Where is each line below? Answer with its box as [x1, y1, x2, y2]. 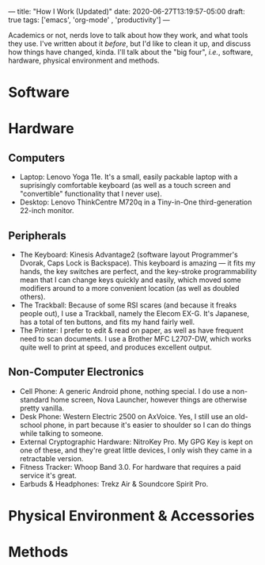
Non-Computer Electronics [8, 365, 144, 379]
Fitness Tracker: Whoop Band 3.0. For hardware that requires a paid [19, 462, 241, 471]
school [19, 420, 42, 429]
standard [19, 395, 50, 404]
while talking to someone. [19, 428, 104, 438]
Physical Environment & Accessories [8, 507, 255, 525]
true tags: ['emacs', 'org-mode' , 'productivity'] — [8, 15, 170, 25]
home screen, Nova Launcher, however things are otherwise [50, 395, 248, 404]
